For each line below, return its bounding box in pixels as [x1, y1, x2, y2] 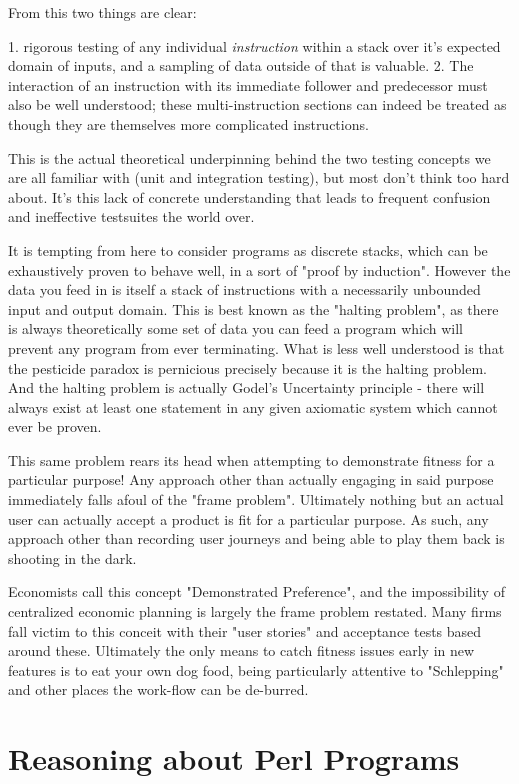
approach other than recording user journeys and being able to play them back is [8, 528, 505, 549]
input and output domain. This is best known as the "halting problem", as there [8, 298, 499, 319]
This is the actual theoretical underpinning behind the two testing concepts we [8, 147, 491, 168]
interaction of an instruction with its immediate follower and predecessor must [8, 74, 488, 95]
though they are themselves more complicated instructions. [8, 113, 369, 134]
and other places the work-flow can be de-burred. [8, 679, 309, 700]
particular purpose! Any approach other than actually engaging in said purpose [8, 469, 494, 490]
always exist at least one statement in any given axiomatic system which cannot [8, 396, 498, 417]
